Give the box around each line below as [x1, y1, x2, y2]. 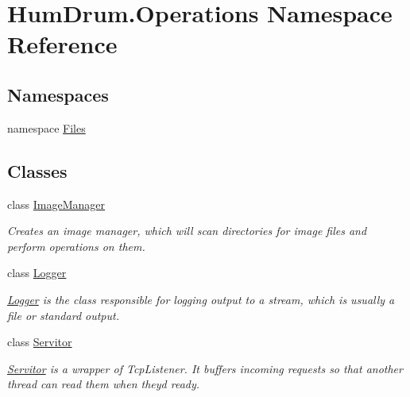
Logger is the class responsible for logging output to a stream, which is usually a [7, 291, 395, 307]
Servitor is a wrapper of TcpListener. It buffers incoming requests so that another [7, 360, 403, 376]
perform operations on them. [7, 237, 145, 254]
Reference [7, 28, 118, 60]
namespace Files [7, 119, 86, 136]
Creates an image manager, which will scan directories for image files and [7, 222, 367, 239]
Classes [7, 158, 68, 183]
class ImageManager [7, 195, 106, 212]
